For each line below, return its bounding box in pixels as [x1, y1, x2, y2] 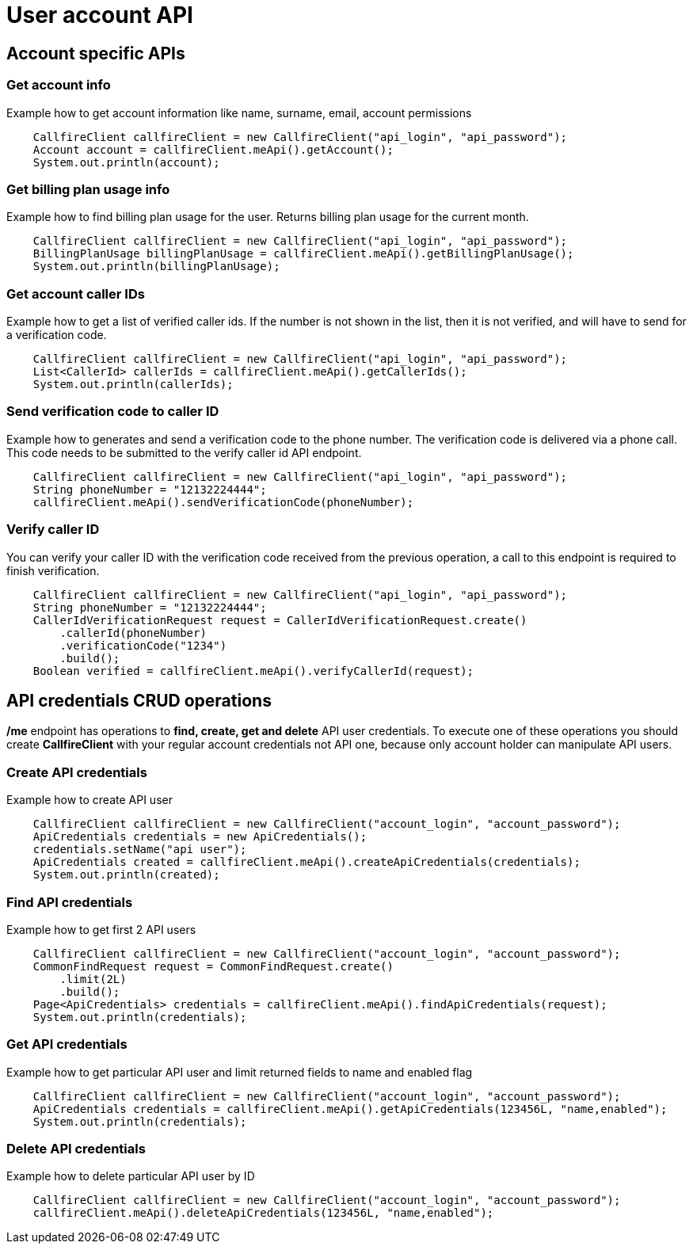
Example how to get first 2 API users [6, 922, 196, 936]
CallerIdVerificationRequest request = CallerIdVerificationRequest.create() [32, 613, 527, 627]
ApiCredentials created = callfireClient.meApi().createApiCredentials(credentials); [32, 856, 581, 869]
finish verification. [6, 563, 100, 577]
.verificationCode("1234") [59, 638, 227, 652]
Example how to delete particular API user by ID [6, 1169, 255, 1183]
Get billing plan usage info [6, 181, 170, 197]
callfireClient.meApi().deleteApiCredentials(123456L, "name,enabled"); [32, 1206, 494, 1220]
